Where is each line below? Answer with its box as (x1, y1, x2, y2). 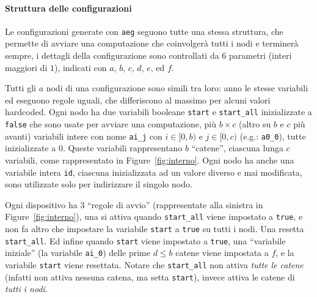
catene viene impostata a (175, 246, 269, 259)
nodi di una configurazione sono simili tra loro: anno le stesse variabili (46, 81, 308, 94)
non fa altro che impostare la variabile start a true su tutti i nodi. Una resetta (5, 222, 304, 235)
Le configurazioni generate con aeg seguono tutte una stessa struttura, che (5, 24, 283, 37)
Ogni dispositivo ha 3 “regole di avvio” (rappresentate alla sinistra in (5, 198, 263, 211)
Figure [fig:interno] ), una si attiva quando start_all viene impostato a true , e (5, 210, 303, 223)
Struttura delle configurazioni (5, 1, 132, 14)
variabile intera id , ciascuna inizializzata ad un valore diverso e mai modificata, (5, 165, 302, 178)
